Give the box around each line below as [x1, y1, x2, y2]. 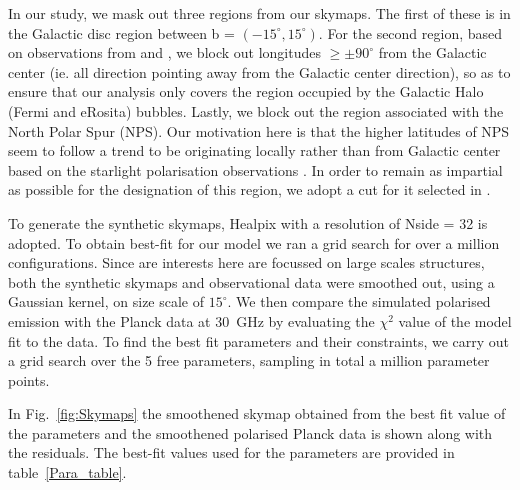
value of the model [398, 310, 512, 331]
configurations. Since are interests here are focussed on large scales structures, [8, 252, 485, 273]
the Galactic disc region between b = [8, 22, 235, 43]
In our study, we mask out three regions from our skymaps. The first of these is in [8, 3, 511, 23]
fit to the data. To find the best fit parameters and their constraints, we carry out [8, 330, 510, 351]
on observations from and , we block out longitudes [8, 42, 322, 63]
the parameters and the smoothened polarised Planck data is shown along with [8, 422, 493, 443]
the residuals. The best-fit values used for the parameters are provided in [8, 442, 455, 463]
